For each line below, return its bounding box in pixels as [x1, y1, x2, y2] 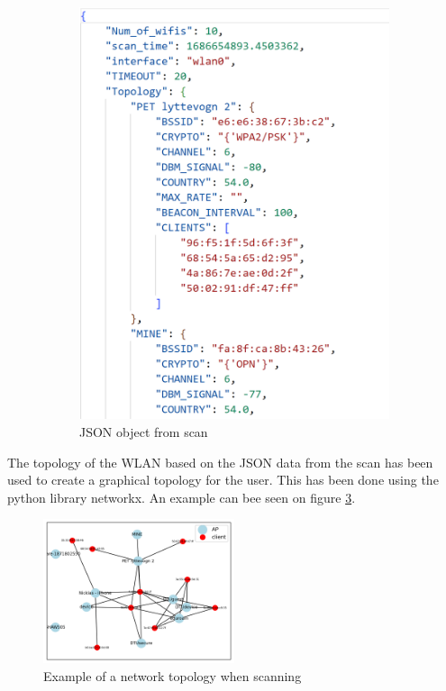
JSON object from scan [79, 423, 208, 441]
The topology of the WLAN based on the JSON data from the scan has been [7, 452, 433, 471]
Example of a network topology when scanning [43, 666, 302, 685]
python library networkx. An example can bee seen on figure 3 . [7, 487, 356, 506]
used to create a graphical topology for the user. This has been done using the [7, 470, 439, 489]
